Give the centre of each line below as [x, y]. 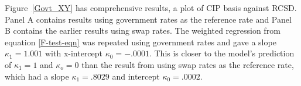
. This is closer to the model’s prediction [222, 53]
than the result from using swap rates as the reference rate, [188, 64]
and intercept [136, 76]
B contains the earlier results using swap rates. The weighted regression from [143, 31]
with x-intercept [74, 53]
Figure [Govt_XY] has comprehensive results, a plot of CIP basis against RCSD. [151, 8]
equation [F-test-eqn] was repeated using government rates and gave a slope [141, 42]
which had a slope [37, 76]
